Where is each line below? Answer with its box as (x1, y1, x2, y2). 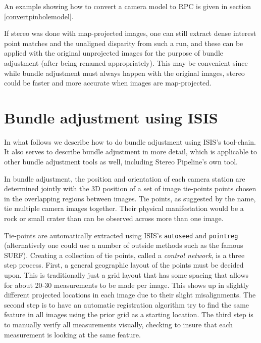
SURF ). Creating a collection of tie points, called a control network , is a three (4, 249, 245, 260)
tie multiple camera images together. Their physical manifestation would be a (4, 203, 244, 213)
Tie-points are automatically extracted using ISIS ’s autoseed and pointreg (4, 230, 238, 240)
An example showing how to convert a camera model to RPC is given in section (4, 1, 251, 11)
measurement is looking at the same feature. (4, 329, 141, 339)
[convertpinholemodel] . (4, 11, 74, 21)
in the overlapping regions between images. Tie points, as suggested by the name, (4, 193, 256, 203)
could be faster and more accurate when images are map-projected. (4, 77, 212, 88)
